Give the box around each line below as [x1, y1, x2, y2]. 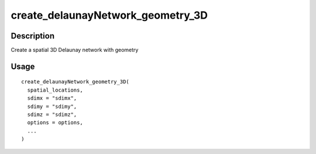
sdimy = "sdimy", [27, 103, 77, 110]
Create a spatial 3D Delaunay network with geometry [11, 47, 139, 54]
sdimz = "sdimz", [27, 111, 77, 118]
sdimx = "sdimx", [27, 95, 77, 101]
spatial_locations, [27, 86, 83, 93]
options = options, [27, 120, 83, 126]
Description [11, 31, 55, 41]
